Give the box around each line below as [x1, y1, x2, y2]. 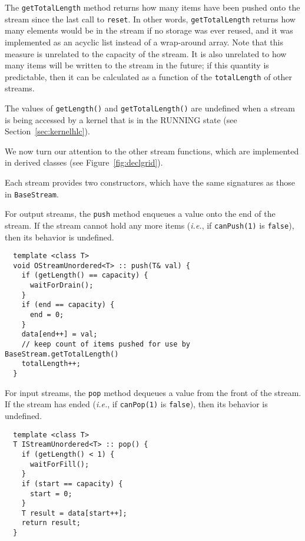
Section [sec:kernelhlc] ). [5, 125, 90, 137]
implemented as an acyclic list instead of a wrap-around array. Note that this [5, 35, 283, 48]
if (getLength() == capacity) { [21, 271, 148, 280]
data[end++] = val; [21, 330, 98, 339]
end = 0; [29, 311, 64, 319]
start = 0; [29, 489, 72, 498]
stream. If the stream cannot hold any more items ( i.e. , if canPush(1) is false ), [5, 219, 294, 231]
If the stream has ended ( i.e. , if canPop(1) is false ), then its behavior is [5, 398, 268, 410]
